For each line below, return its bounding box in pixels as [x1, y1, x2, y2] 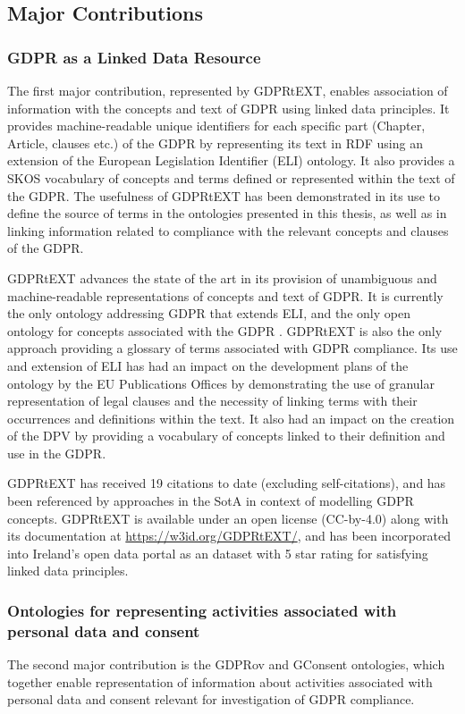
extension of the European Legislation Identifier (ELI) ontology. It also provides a [7, 151, 455, 170]
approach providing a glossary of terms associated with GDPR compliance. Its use [7, 339, 458, 357]
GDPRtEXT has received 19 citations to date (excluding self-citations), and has [7, 474, 446, 492]
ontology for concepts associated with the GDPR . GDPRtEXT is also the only [7, 321, 443, 340]
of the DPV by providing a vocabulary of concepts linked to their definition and [7, 426, 445, 445]
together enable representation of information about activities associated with [7, 672, 433, 691]
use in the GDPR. [7, 443, 106, 462]
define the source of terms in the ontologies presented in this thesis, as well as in [7, 204, 447, 223]
